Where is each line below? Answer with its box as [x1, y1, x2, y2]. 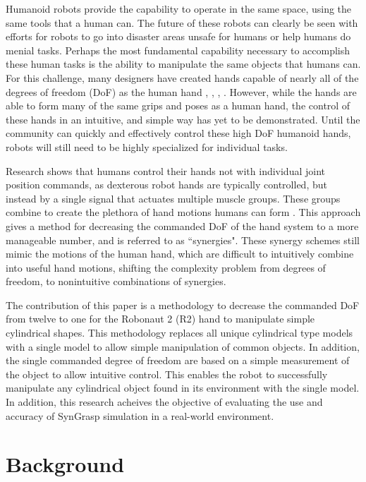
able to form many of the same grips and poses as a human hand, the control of [6, 98, 350, 113]
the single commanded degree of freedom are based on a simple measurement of [6, 353, 350, 368]
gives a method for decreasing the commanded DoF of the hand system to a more [6, 218, 359, 233]
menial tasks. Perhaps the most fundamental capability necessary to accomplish [6, 42, 350, 57]
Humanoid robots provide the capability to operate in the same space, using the [6, 1, 352, 16]
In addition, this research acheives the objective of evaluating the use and [6, 394, 323, 409]
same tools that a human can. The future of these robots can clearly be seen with [6, 15, 358, 30]
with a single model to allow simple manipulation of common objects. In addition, [6, 339, 360, 354]
